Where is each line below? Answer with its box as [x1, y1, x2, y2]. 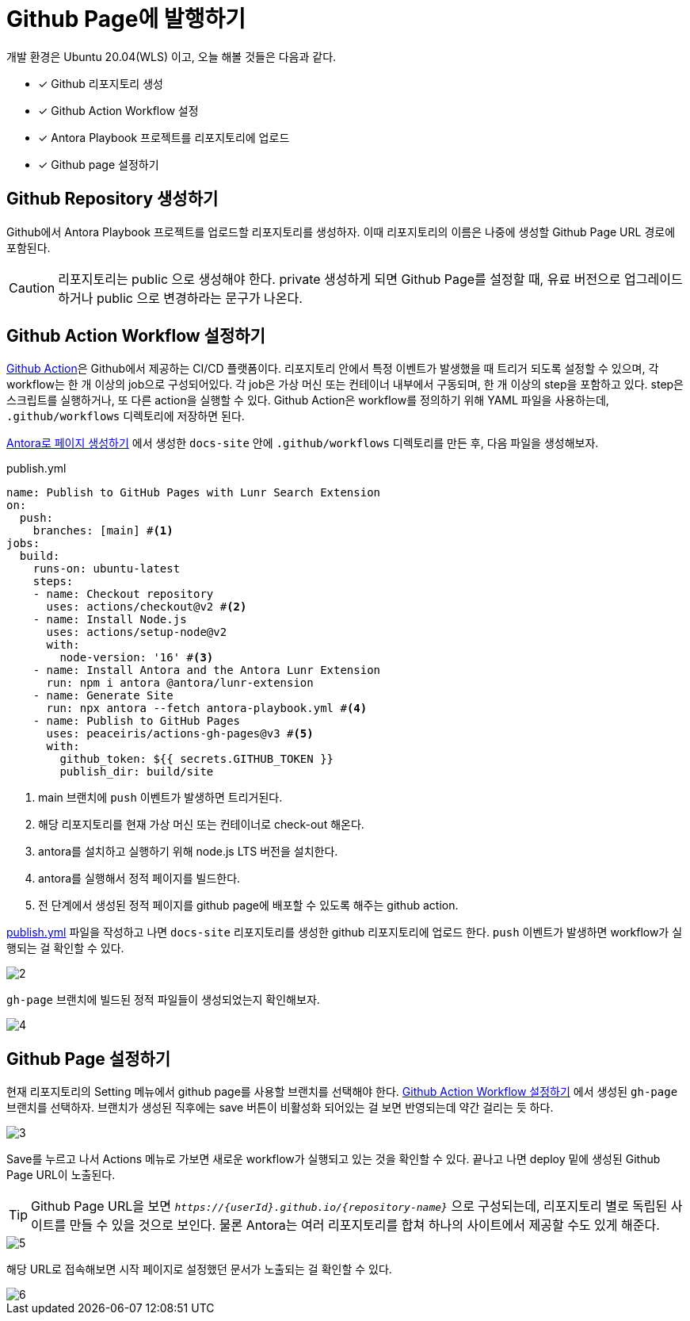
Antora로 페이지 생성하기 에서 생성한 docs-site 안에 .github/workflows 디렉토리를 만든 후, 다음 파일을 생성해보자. [6, 436, 599, 450]
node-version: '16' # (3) [59, 651, 214, 664]
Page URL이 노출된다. [6, 1168, 116, 1182]
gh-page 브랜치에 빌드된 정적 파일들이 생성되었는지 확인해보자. [6, 993, 320, 1007]
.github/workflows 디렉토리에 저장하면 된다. [6, 409, 245, 423]
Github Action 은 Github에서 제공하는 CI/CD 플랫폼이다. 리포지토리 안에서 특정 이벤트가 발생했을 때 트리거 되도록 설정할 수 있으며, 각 [6, 362, 659, 376]
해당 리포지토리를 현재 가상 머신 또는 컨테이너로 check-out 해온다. [38, 817, 364, 832]
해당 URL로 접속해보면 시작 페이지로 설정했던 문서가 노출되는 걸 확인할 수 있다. [6, 1262, 392, 1277]
